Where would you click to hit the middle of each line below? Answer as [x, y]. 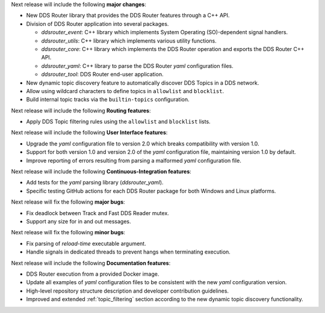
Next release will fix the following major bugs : [68, 202]
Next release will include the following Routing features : [81, 111]
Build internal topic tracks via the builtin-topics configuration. [108, 100]
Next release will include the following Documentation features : [91, 263]
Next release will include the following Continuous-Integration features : [101, 172]
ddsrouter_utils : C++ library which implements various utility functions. [129, 41]
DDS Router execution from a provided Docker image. [93, 274]
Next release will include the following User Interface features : [89, 133]
